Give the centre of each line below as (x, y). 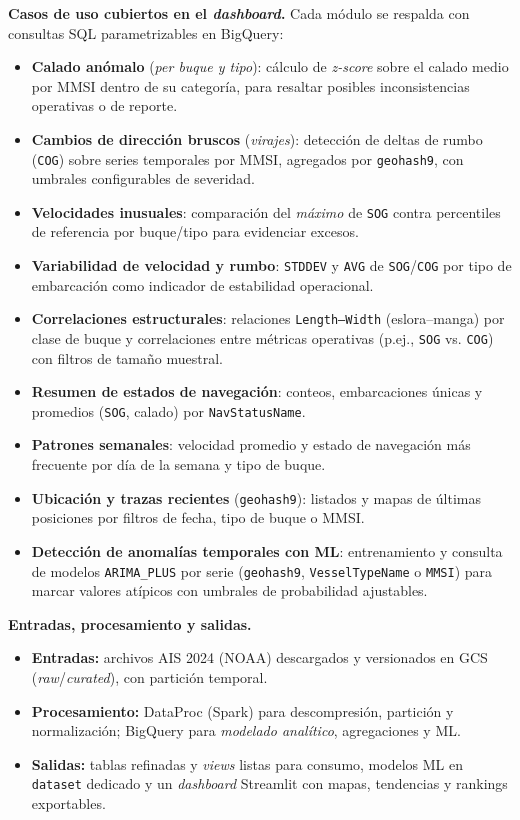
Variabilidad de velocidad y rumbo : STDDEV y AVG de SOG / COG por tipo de (271, 265)
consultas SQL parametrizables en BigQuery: (146, 32)
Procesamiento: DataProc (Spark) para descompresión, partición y (242, 710)
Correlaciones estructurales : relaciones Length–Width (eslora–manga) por (268, 318)
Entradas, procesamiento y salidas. (130, 623)
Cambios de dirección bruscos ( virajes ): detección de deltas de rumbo (257, 138)
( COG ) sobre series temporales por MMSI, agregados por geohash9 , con (247, 158)
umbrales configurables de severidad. (143, 178)
